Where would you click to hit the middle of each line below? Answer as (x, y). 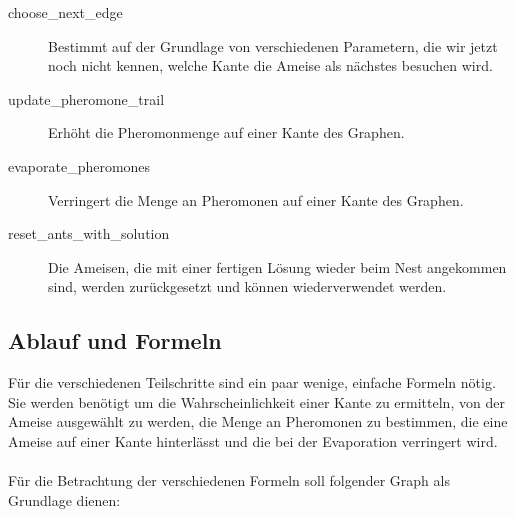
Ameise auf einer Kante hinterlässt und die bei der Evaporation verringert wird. (253, 440)
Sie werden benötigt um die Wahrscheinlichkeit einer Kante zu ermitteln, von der (256, 401)
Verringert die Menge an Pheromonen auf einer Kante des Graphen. (256, 199)
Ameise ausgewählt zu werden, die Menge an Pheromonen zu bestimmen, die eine (258, 421)
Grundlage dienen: (64, 499)
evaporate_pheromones (79, 165)
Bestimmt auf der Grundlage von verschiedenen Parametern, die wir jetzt (273, 45)
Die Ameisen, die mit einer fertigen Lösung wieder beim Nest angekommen (277, 266)
